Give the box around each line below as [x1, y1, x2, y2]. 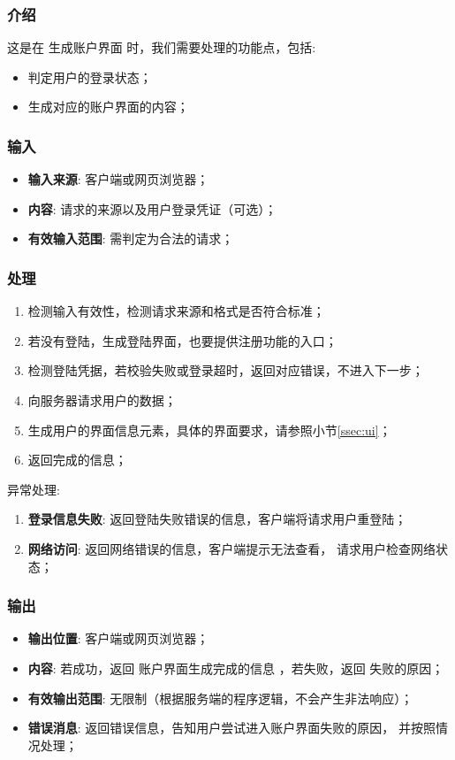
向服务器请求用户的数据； [27, 391, 177, 409]
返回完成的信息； [27, 450, 127, 469]
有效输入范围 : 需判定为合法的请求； [27, 229, 234, 248]
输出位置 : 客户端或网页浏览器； [27, 629, 209, 648]
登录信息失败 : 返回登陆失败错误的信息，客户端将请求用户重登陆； [27, 510, 407, 528]
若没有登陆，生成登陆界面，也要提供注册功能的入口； [27, 331, 337, 349]
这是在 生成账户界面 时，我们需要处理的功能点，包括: [7, 38, 316, 57]
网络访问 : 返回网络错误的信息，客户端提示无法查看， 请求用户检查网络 [27, 539, 436, 557]
